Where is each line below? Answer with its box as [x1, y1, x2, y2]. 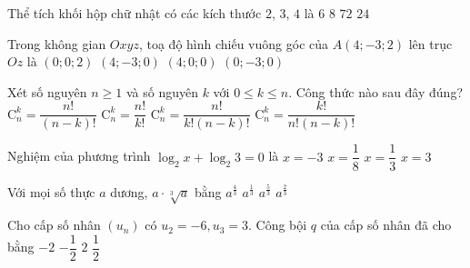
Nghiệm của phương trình [7, 146, 151, 165]
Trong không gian [7, 34, 106, 53]
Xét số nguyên [7, 82, 87, 101]
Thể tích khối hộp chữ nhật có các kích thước [7, 4, 262, 22]
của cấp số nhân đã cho [320, 215, 452, 234]
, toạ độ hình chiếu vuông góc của [138, 34, 329, 53]
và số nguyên [125, 82, 198, 101]
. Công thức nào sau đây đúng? [288, 82, 463, 101]
